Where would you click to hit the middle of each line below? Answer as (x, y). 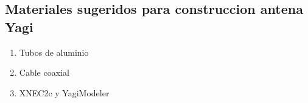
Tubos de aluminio (54, 52)
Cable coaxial (44, 72)
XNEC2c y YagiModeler (64, 92)
